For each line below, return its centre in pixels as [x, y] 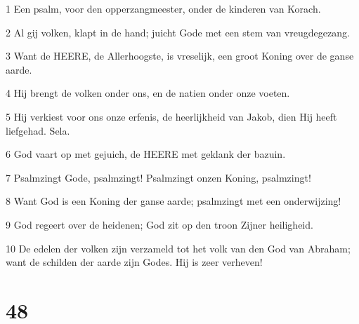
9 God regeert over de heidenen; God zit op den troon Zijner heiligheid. [159, 224]
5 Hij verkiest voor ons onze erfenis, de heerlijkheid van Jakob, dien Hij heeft [171, 116]
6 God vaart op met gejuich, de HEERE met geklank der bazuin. [146, 154]
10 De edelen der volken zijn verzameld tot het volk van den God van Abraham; [178, 248]
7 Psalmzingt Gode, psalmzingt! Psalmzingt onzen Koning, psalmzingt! [158, 177]
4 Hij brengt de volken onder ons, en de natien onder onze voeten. [148, 93]
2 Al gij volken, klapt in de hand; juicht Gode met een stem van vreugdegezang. [178, 32]
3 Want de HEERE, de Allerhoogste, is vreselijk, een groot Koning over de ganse [180, 56]
